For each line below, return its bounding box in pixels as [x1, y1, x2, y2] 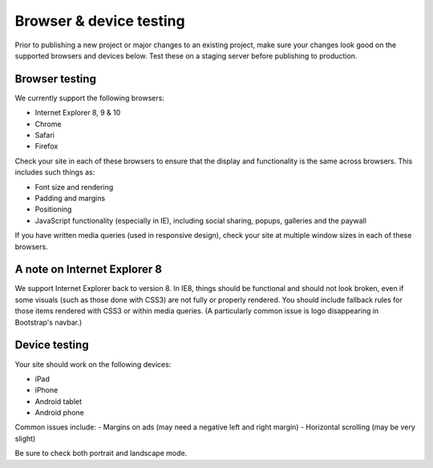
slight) [14, 434, 36, 443]
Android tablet [34, 397, 83, 406]
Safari [34, 131, 55, 140]
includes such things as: [14, 167, 95, 177]
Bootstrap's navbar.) [14, 317, 83, 327]
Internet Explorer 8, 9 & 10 [34, 108, 121, 118]
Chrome [34, 119, 62, 128]
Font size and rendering [34, 182, 114, 192]
